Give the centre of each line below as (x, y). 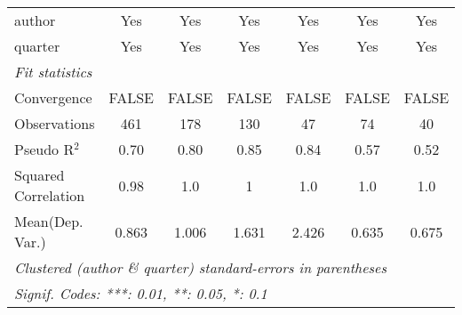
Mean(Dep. (49, 221)
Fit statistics (53, 72)
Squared (40, 175)
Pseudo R (44, 149)
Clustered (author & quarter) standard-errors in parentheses (200, 267)
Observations (55, 123)
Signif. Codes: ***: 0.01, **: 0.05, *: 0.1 (141, 293)
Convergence (53, 97)
